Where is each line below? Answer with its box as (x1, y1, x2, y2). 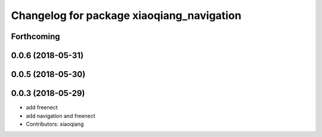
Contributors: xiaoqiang (26, 120, 84, 128)
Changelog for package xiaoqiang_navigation (11, 9, 241, 22)
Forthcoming (11, 31, 60, 42)
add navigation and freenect (26, 112, 95, 119)
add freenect (26, 104, 58, 111)
